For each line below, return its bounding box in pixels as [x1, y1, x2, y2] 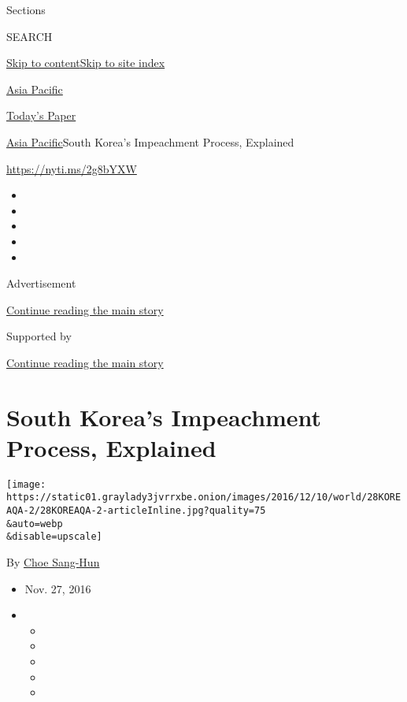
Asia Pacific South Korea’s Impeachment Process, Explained [6, 133, 294, 150]
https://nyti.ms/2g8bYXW [6, 160, 137, 176]
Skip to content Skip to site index [6, 54, 165, 71]
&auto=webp [6, 518, 63, 529]
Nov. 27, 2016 [24, 580, 91, 596]
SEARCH [6, 28, 53, 44]
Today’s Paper [6, 107, 76, 124]
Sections [6, 2, 46, 17]
